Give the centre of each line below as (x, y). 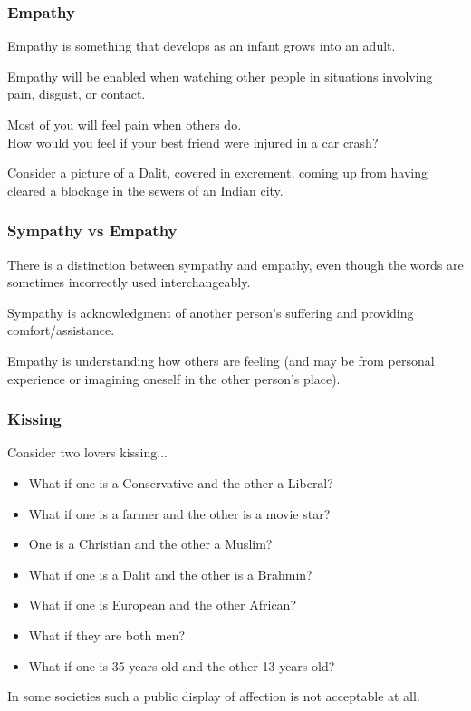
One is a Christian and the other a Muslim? (150, 544)
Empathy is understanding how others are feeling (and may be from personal (221, 360)
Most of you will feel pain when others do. (125, 124)
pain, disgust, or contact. (77, 94)
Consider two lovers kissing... (87, 452)
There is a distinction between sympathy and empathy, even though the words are (235, 264)
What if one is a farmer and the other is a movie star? (179, 513)
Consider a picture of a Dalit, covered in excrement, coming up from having (218, 173)
